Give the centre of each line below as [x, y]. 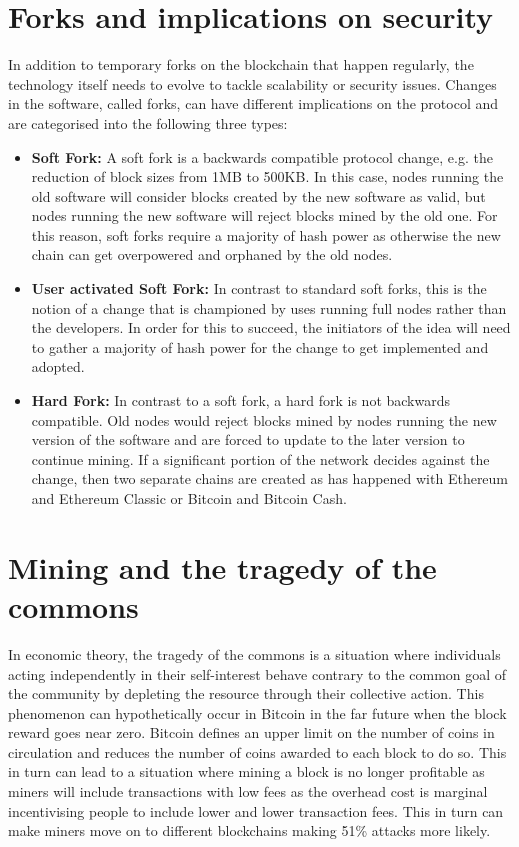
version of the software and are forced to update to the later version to [248, 439]
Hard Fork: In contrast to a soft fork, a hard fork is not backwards [241, 400]
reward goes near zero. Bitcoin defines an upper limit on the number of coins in [251, 732]
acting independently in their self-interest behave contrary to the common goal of [257, 673]
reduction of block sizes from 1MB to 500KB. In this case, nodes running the [267, 176]
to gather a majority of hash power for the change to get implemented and [260, 346]
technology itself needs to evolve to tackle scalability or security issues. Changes [252, 83]
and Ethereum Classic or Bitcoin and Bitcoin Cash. [189, 498]
